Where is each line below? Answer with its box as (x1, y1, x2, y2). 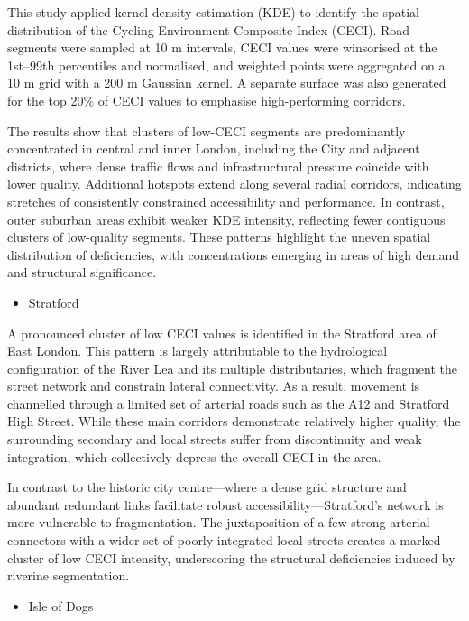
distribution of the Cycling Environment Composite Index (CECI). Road (7, 20, 410, 39)
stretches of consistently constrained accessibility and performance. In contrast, (7, 191, 445, 210)
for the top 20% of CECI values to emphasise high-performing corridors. (7, 90, 406, 109)
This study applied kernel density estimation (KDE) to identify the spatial (7, 3, 420, 21)
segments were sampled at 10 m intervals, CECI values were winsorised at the (7, 38, 437, 57)
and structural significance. (7, 263, 157, 282)
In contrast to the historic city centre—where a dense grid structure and (7, 477, 407, 496)
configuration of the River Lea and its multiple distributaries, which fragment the (7, 358, 458, 377)
